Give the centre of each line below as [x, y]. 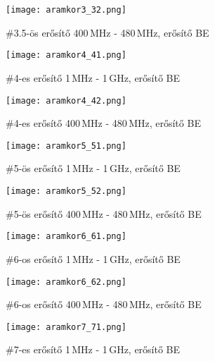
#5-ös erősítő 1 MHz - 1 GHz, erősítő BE [93, 168]
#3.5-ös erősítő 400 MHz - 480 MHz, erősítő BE [107, 32]
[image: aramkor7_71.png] [66, 327]
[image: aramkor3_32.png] [66, 10]
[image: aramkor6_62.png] [66, 282]
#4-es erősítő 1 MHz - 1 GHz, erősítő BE [93, 77]
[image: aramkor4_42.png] [66, 100]
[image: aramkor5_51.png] [66, 146]
